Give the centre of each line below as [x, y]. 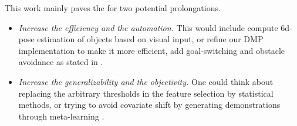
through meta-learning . [61, 116]
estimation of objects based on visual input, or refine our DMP [150, 39]
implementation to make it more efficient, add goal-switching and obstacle [152, 50]
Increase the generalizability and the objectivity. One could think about [146, 81]
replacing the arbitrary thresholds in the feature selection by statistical [146, 93]
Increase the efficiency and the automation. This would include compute [148, 27]
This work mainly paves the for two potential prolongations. [113, 8]
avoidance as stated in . [61, 62]
